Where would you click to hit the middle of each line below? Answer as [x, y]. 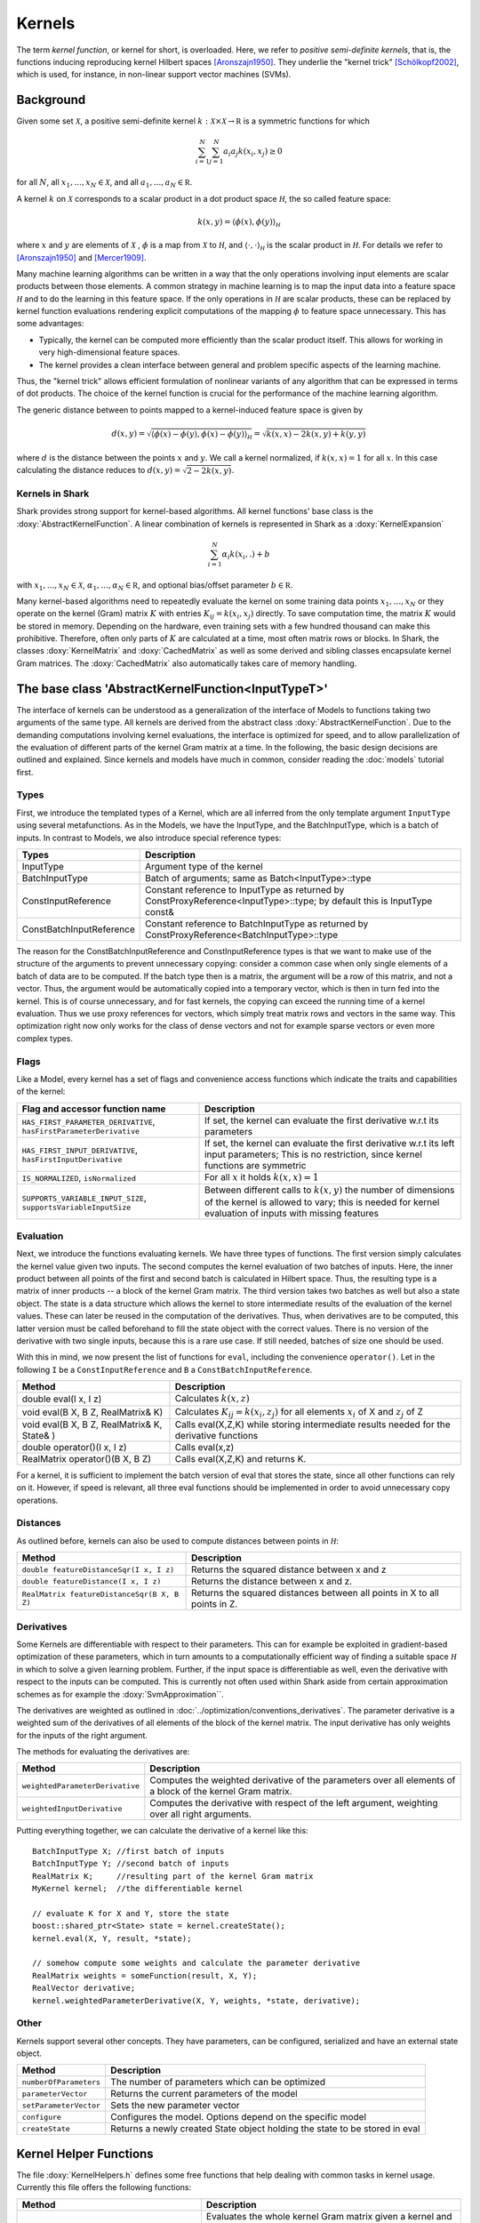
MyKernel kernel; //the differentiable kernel [138, 1889]
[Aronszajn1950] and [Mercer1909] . [81, 257]
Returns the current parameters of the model [204, 2094]
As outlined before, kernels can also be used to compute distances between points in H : [178, 1541]
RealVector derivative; [84, 1988]
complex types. [44, 1038]
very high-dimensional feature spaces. [109, 352]
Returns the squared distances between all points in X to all [315, 1593]
